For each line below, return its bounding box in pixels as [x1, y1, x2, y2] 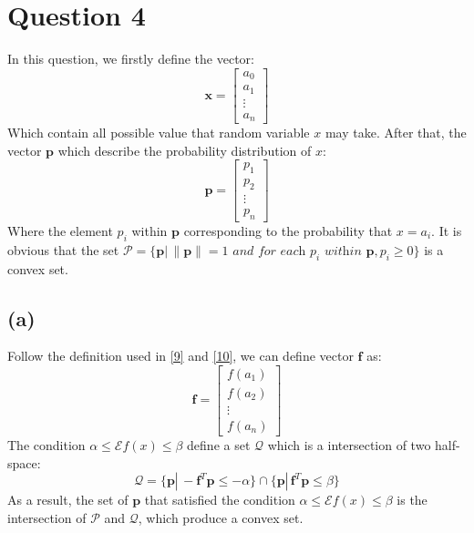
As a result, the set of [7, 490, 129, 509]
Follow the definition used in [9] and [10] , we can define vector [7, 346, 354, 365]
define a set [187, 436, 251, 455]
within [131, 220, 168, 240]
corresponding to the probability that [183, 220, 393, 240]
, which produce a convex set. [138, 507, 304, 527]
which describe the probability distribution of [57, 140, 312, 159]
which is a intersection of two [267, 436, 431, 455]
